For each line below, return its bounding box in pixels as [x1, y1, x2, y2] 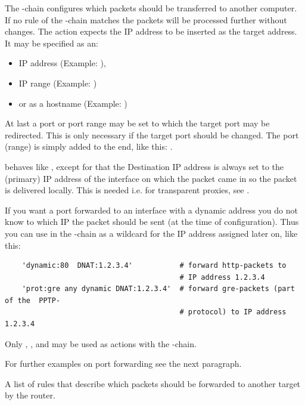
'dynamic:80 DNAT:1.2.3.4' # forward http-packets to [21, 261, 287, 270]
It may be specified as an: [5, 36, 98, 49]
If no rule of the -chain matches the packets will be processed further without [5, 13, 287, 26]
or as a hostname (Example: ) [18, 97, 127, 109]
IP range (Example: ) [18, 76, 97, 89]
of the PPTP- [5, 296, 61, 305]
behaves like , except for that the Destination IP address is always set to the [5, 160, 284, 172]
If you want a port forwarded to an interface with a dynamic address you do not [5, 203, 298, 216]
